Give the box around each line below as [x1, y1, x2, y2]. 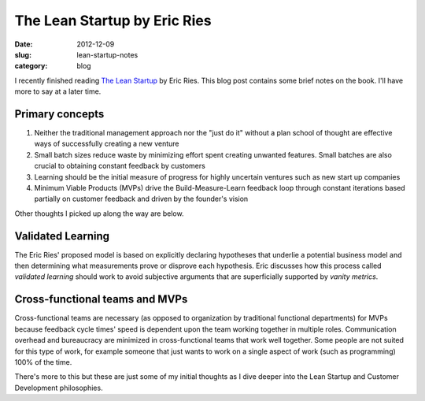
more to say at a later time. [14, 87, 102, 96]
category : [14, 61, 48, 71]
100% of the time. [14, 357, 72, 366]
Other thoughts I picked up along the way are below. [14, 209, 184, 218]
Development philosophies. [14, 383, 103, 392]
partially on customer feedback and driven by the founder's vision [34, 194, 249, 204]
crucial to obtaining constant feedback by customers [34, 162, 206, 171]
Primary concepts [14, 107, 105, 121]
